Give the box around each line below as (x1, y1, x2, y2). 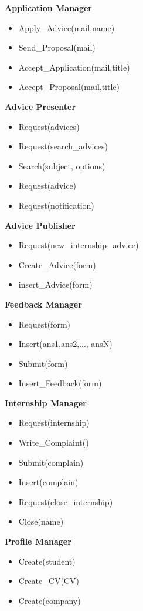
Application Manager (5, 2, 93, 14)
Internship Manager (5, 396, 87, 409)
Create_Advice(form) (18, 258, 96, 271)
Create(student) (18, 555, 76, 567)
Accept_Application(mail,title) (18, 61, 130, 73)
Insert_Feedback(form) (18, 377, 102, 389)
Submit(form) (18, 357, 68, 369)
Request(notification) (18, 199, 94, 211)
